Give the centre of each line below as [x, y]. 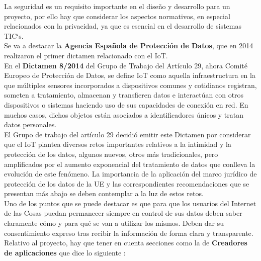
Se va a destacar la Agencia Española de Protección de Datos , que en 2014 [129, 46]
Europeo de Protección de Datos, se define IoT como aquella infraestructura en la [130, 75]
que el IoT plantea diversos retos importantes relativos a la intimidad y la [118, 144]
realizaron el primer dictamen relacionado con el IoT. [86, 55]
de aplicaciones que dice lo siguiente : [65, 252]
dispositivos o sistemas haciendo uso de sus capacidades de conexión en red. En [126, 104]
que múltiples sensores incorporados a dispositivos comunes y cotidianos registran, [130, 85]
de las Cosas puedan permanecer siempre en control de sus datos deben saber [123, 213]
